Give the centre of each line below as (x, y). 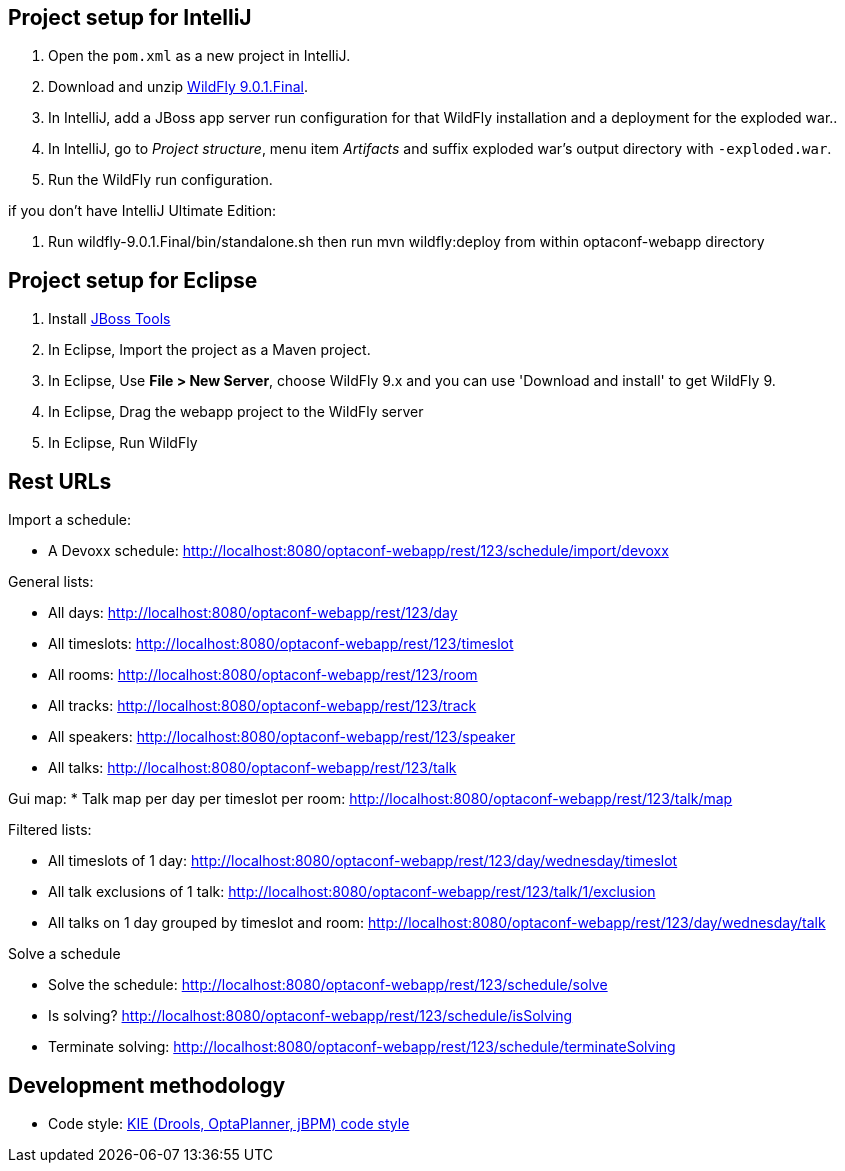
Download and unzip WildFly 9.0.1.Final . (178, 87)
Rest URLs (60, 481)
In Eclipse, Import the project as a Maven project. (209, 350)
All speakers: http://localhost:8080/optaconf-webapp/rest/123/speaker (282, 737)
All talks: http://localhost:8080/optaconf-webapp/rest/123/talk (252, 768)
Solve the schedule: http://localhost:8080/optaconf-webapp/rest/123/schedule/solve (328, 985)
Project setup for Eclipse (133, 280)
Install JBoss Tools (109, 319)
